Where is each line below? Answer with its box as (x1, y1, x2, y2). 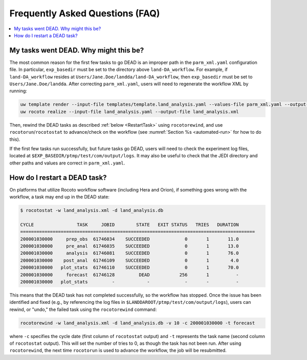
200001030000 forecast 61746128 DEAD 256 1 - (20, 272, 239, 278)
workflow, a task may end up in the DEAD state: (9, 194, 109, 200)
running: (9, 88, 28, 94)
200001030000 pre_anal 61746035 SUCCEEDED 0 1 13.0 (20, 243, 239, 249)
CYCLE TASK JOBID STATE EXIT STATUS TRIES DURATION (20, 222, 239, 227)
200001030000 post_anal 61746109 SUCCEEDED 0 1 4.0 (20, 257, 239, 263)
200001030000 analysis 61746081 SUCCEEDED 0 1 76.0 (20, 250, 239, 256)
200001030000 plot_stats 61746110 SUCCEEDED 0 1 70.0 (20, 265, 239, 271)
